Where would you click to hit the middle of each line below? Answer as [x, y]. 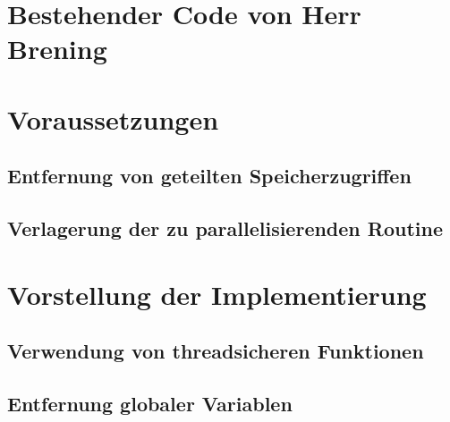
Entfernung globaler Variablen [150, 404]
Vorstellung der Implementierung [217, 294]
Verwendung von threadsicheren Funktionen [216, 351]
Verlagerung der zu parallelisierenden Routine [225, 228]
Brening [57, 49]
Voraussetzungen [113, 118]
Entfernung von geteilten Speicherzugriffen [209, 176]
